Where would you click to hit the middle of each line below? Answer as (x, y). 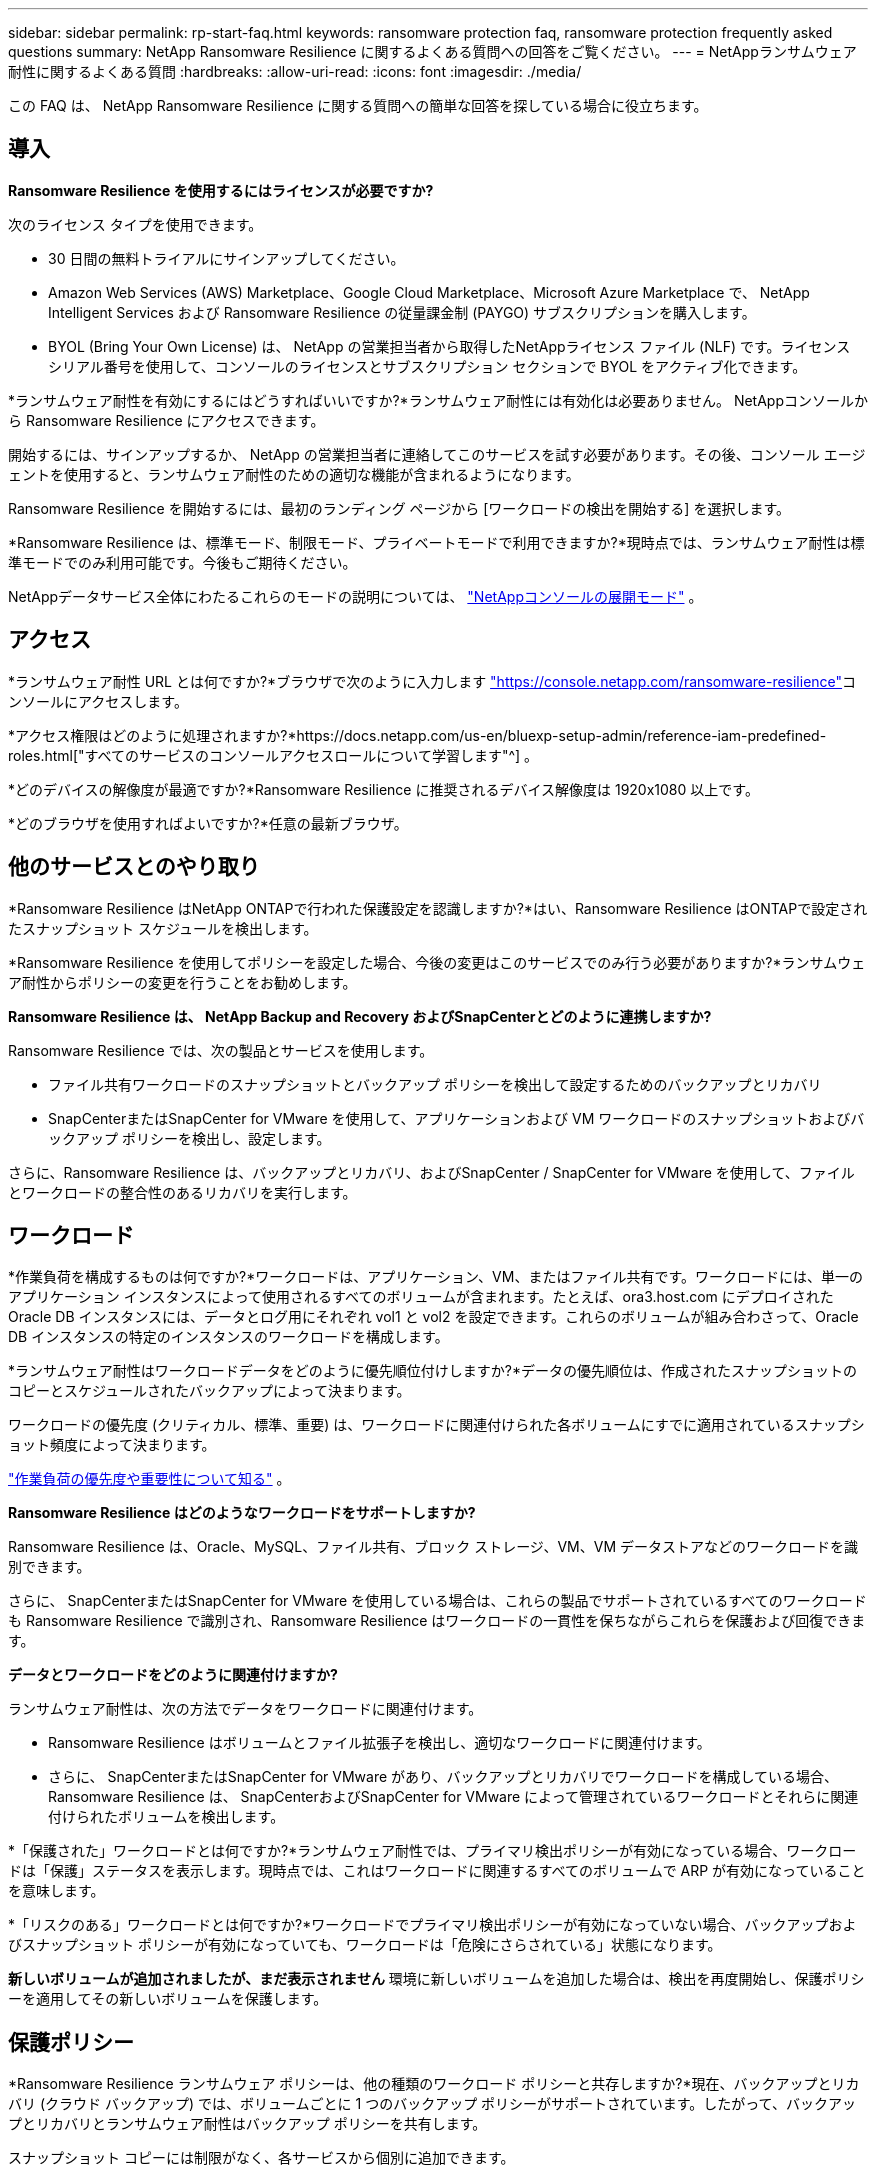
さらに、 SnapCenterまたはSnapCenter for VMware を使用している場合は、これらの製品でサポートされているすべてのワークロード (437, 1601)
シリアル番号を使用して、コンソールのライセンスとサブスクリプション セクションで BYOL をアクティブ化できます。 (427, 366)
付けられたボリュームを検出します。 (166, 1817)
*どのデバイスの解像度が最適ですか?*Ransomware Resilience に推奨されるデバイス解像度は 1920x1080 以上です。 (383, 789)
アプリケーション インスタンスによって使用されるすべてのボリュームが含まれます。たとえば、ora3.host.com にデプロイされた (421, 1297)
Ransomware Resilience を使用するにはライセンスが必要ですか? (221, 190)
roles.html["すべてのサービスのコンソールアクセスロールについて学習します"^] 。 (273, 755)
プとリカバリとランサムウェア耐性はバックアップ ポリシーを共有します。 (247, 2124)
